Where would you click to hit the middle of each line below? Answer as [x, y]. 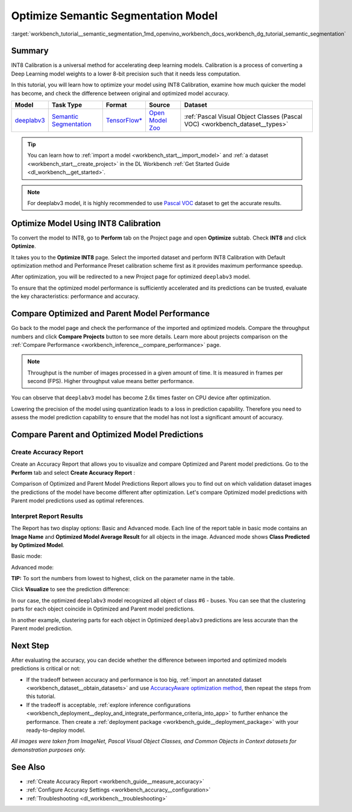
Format [116, 105]
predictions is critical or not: [46, 668]
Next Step [30, 645]
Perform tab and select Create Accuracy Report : [73, 472]
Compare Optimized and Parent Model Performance [111, 314]
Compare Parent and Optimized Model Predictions [107, 435]
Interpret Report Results [47, 516]
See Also [28, 767]
